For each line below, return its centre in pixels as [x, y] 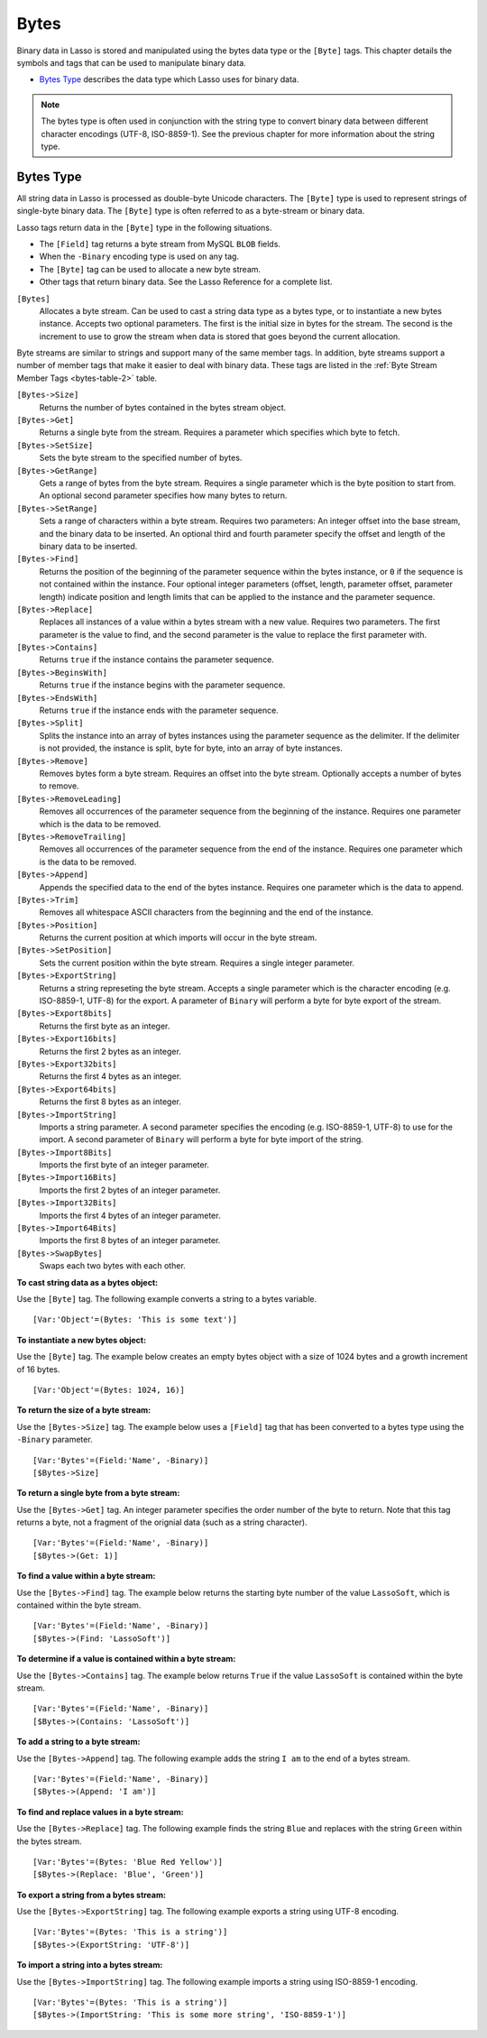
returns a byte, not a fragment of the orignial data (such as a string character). [162, 1522]
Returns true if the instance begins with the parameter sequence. [162, 685]
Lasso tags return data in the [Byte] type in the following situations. [144, 227]
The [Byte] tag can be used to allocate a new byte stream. [150, 269]
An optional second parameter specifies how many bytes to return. [163, 495]
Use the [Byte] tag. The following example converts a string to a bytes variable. [167, 1299]
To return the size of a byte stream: [84, 1410]
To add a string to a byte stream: [78, 1742]
